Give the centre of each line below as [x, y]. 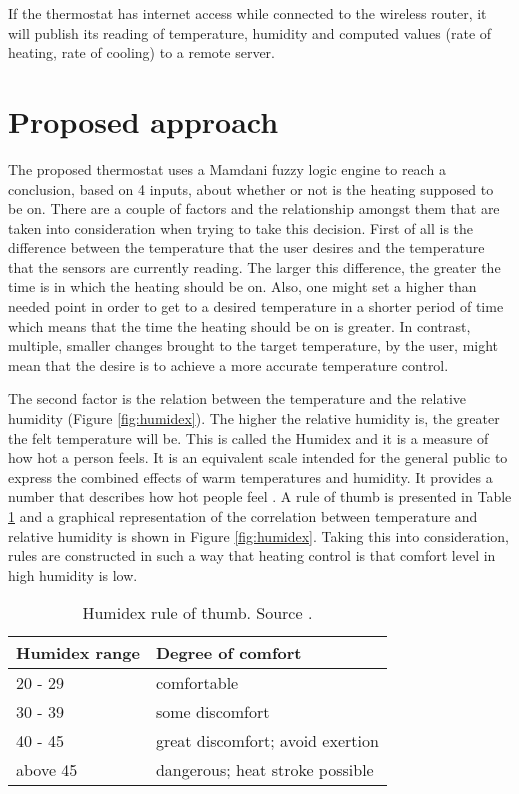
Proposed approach [143, 120]
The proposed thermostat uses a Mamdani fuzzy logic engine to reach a [227, 168]
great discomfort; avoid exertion [267, 741]
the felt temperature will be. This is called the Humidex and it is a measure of [248, 437]
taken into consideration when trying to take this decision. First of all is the [241, 227]
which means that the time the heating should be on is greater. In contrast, [239, 325]
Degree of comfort [228, 653]
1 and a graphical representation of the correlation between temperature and [243, 516]
